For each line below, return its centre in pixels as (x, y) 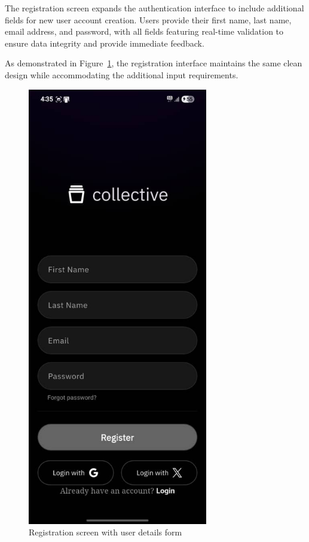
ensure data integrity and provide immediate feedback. (105, 43)
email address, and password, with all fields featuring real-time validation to (144, 31)
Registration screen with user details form (105, 532)
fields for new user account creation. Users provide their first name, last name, (148, 19)
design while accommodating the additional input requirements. (122, 74)
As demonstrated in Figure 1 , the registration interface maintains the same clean (154, 63)
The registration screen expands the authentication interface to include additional (154, 8)
